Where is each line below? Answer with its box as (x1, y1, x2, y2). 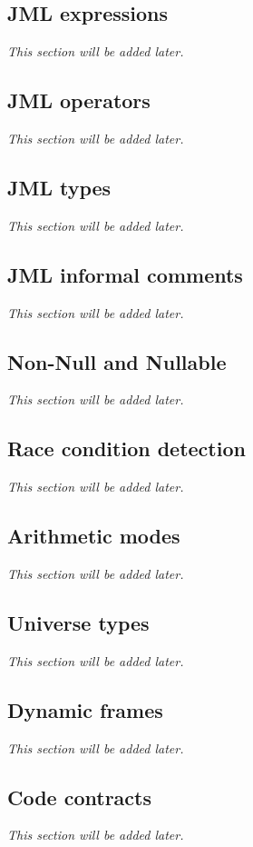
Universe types (7, 608, 150, 636)
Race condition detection (7, 434, 246, 463)
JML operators (7, 86, 151, 115)
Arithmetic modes (7, 522, 180, 550)
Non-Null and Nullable (7, 347, 227, 375)
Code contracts (7, 782, 152, 811)
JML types (7, 173, 112, 201)
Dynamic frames (7, 695, 163, 723)
